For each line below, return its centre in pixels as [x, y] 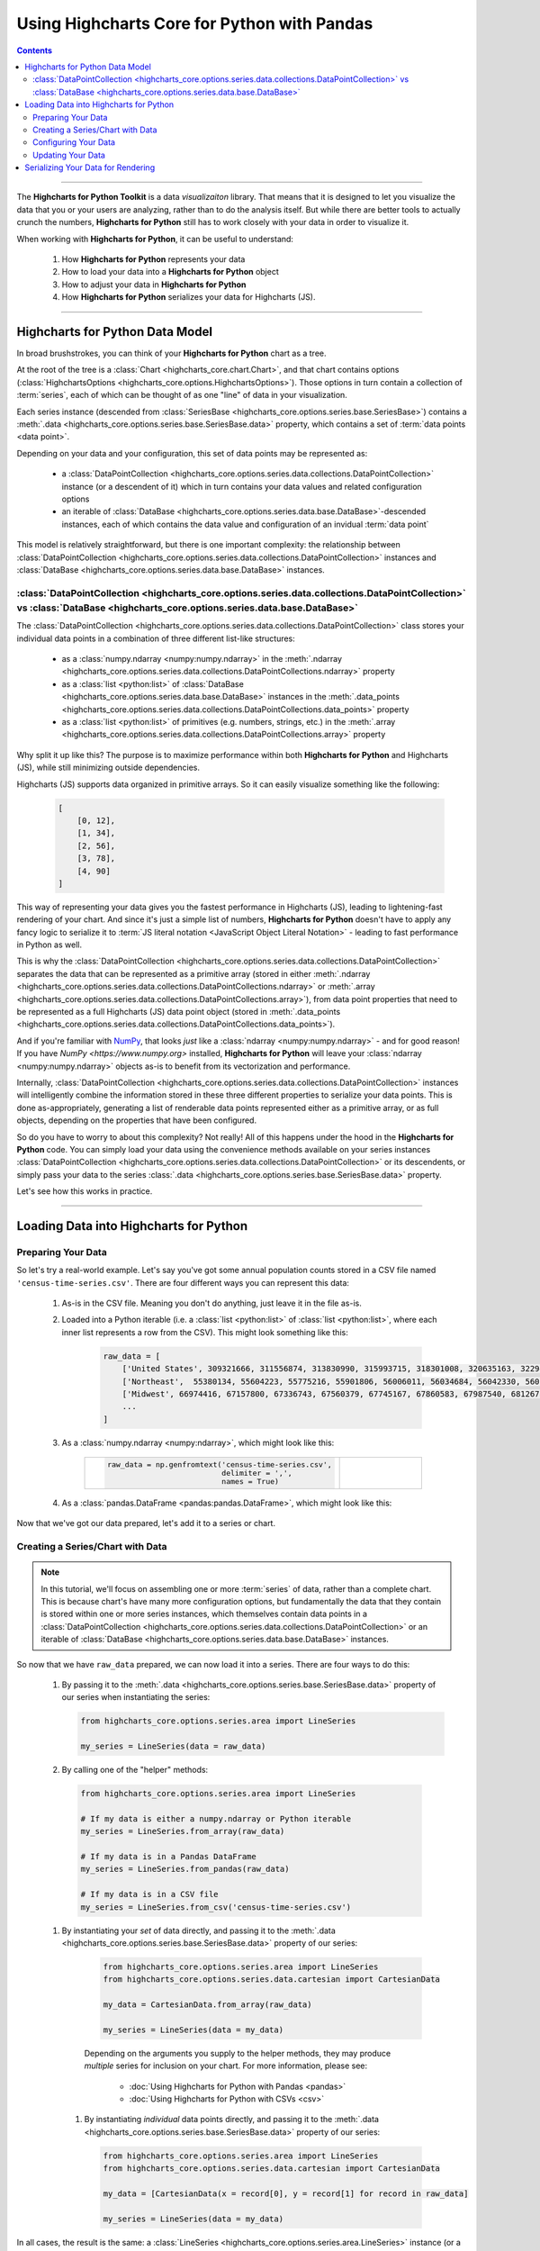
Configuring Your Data [74, 142]
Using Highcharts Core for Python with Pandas [195, 23]
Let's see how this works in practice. [85, 1191]
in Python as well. [49, 945]
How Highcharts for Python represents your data [153, 259]
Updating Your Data [69, 155]
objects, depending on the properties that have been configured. [136, 1120]
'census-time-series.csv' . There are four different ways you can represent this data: [183, 1282]
